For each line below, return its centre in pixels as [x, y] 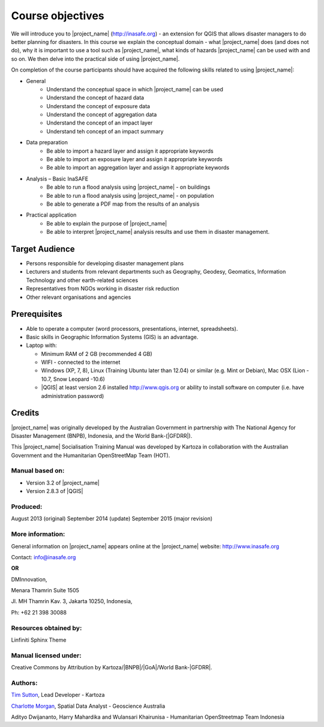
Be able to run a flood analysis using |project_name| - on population [130, 195]
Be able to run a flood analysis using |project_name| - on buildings [128, 187]
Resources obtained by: [46, 628]
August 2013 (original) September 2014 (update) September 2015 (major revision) [112, 519]
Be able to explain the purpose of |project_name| [107, 223]
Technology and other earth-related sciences [82, 280]
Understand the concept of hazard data [95, 98]
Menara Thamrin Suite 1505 [45, 590]
